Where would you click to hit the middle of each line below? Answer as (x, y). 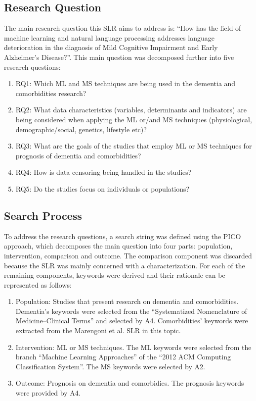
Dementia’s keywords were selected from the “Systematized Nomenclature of (131, 311)
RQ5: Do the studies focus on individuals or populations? (103, 188)
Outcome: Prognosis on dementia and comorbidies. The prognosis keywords (130, 383)
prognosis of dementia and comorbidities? (78, 155)
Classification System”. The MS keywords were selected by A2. (110, 366)
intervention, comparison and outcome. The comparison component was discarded (128, 255)
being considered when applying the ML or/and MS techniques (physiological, (134, 119)
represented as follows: (38, 284)
